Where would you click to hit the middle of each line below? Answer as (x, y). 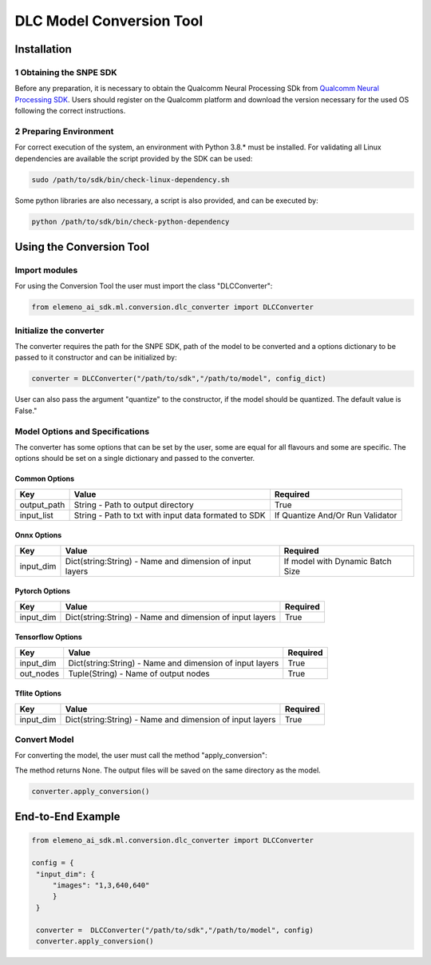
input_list (36, 515)
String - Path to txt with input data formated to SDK (170, 515)
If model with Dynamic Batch (338, 561)
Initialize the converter (59, 330)
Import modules (46, 270)
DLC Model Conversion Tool (109, 21)
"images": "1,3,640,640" (101, 886)
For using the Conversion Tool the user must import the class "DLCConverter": (144, 286)
